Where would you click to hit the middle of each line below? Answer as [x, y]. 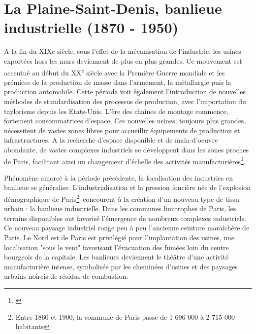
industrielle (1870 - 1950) [91, 27]
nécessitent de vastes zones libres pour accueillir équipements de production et [122, 130]
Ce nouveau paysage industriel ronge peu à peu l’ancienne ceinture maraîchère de [127, 228]
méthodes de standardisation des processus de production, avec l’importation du [125, 101]
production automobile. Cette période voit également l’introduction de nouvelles [125, 92]
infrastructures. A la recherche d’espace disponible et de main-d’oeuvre [111, 140]
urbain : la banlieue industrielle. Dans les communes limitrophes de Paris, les [120, 208]
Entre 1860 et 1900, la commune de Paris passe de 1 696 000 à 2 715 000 [125, 316]
